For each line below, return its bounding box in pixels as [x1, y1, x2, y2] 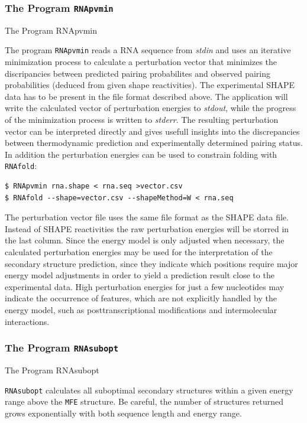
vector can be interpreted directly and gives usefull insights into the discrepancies [5, 125, 300, 137]
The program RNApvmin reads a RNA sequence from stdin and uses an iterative [5, 44, 291, 56]
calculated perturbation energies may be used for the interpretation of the [5, 246, 273, 258]
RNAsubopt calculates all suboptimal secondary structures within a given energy [5, 383, 293, 396]
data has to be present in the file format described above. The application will [5, 90, 288, 102]
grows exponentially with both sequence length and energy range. [5, 406, 242, 419]
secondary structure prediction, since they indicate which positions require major [5, 257, 298, 269]
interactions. [5, 315, 50, 327]
